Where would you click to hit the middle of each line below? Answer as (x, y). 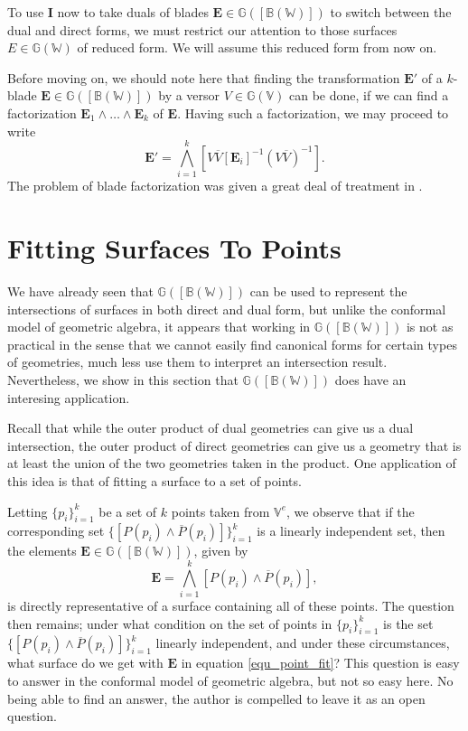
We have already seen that (80, 291)
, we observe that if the (351, 511)
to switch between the (391, 12)
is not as (430, 327)
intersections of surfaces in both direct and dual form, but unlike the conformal (227, 309)
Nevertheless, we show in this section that (123, 379)
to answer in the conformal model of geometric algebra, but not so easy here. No (230, 681)
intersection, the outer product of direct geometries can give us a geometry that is (234, 445)
